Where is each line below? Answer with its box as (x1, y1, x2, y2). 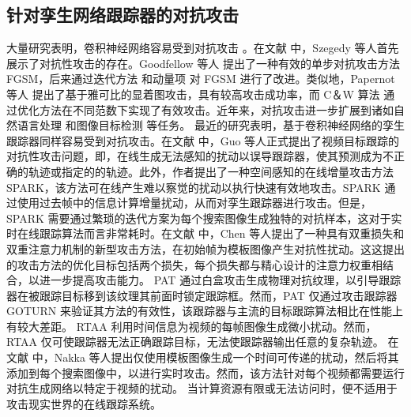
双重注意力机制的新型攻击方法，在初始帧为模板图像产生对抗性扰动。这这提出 (6, 240, 405, 257)
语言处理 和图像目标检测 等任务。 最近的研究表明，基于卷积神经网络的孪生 (17, 117, 405, 133)
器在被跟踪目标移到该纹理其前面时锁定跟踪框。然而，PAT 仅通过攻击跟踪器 (6, 287, 398, 303)
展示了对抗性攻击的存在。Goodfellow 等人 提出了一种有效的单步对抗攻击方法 (6, 54, 400, 71)
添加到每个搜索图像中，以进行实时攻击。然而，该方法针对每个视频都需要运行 (6, 364, 405, 381)
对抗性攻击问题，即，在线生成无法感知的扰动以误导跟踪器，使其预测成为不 (6, 148, 394, 164)
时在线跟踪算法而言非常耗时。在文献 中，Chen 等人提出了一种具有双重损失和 (6, 225, 405, 242)
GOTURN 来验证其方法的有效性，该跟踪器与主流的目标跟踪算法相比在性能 (6, 302, 392, 319)
